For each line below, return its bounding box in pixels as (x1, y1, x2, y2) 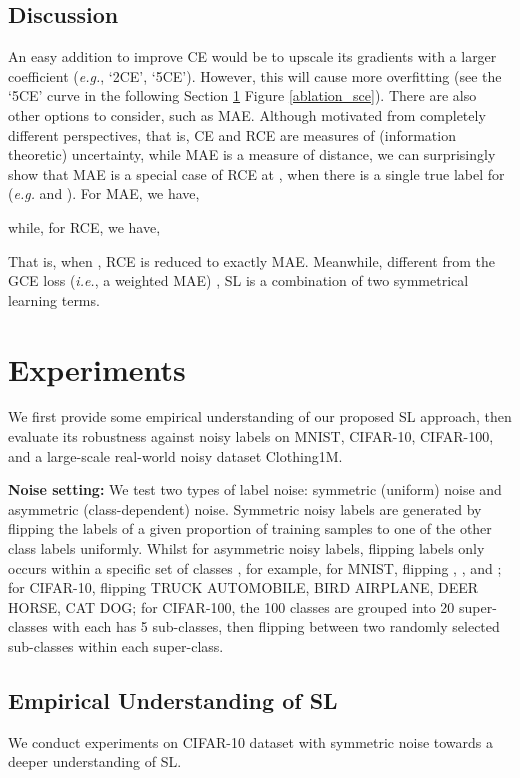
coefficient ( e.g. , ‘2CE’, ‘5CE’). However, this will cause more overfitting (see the (8, 65, 502, 86)
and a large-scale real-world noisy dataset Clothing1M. (8, 445, 343, 466)
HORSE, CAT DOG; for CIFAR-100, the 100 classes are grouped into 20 (8, 596, 455, 617)
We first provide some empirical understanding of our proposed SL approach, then (8, 406, 512, 427)
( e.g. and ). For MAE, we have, (8, 183, 200, 204)
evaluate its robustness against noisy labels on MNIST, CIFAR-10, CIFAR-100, (8, 426, 494, 447)
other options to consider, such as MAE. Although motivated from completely (8, 104, 486, 125)
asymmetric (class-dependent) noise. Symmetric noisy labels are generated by (8, 498, 482, 519)
